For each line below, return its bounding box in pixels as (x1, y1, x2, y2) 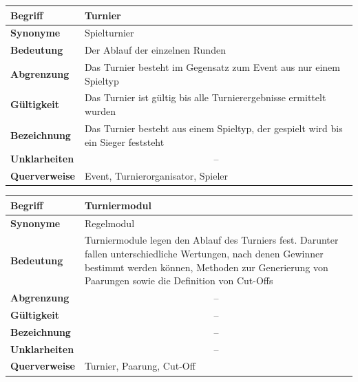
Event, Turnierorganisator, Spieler (84, 169, 229, 183)
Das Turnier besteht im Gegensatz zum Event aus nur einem (84, 60, 340, 74)
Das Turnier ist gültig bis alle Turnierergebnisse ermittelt (84, 90, 326, 105)
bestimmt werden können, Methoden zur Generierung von (84, 259, 328, 274)
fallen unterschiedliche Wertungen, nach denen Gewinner (84, 246, 324, 261)
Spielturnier (84, 25, 134, 40)
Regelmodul (84, 215, 135, 230)
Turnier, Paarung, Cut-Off (84, 359, 196, 373)
